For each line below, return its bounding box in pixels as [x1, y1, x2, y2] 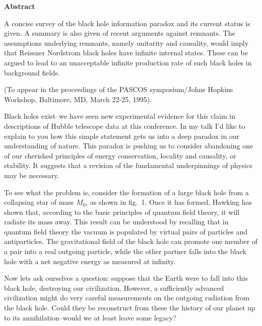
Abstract [4, 1, 35, 11]
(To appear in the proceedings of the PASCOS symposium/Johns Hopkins [4, 84, 233, 95]
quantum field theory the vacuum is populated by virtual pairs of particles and [4, 226, 248, 236]
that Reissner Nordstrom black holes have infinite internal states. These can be [4, 47, 248, 58]
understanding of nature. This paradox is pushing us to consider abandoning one [4, 140, 253, 151]
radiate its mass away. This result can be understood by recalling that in [4, 216, 229, 227]
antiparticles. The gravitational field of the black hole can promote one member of [4, 236, 258, 247]
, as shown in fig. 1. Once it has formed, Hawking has [86, 197, 252, 207]
